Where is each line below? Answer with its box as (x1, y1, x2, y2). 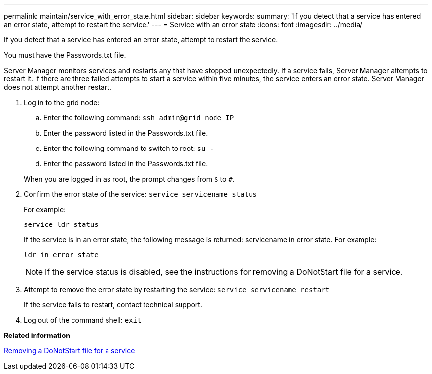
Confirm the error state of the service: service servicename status (24, 190, 257, 198)
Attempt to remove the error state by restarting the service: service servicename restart (24, 285, 330, 294)
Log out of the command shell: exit (24, 316, 142, 324)
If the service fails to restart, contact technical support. (24, 300, 202, 309)
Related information (4, 331, 71, 339)
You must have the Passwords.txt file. (4, 51, 126, 59)
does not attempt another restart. (4, 83, 111, 91)
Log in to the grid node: (24, 98, 100, 107)
